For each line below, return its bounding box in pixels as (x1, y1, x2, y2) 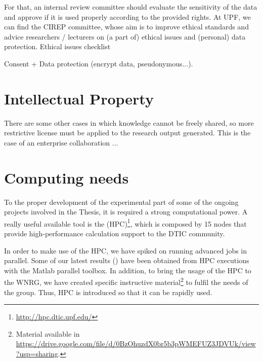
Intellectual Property (4, 88, 154, 108)
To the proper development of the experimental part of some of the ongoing (4, 196, 239, 207)
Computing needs (4, 167, 129, 188)
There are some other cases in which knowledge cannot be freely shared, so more (4, 117, 254, 128)
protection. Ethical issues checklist (4, 41, 111, 52)
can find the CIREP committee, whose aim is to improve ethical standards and (4, 21, 249, 32)
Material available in (16, 328, 80, 339)
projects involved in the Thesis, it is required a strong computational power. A (4, 206, 248, 217)
